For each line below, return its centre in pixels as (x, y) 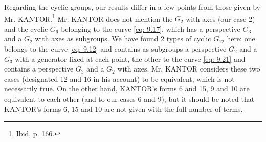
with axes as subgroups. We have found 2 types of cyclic (123, 39)
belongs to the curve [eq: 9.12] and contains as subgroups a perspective (115, 49)
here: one (241, 39)
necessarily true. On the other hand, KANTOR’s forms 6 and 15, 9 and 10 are (127, 89)
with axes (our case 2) (220, 19)
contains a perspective (39, 69)
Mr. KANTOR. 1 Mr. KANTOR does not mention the (88, 18)
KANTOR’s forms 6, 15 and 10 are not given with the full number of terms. (124, 109)
